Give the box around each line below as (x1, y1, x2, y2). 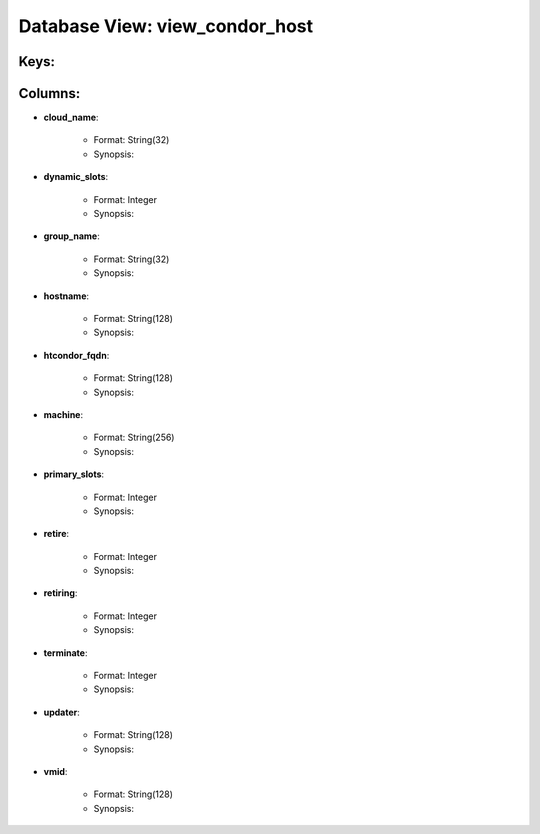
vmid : (43, 765, 68, 777)
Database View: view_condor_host (18, 15, 314, 37)
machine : (43, 408, 84, 420)
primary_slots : (43, 468, 105, 480)
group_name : (43, 230, 100, 242)
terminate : (43, 646, 88, 659)
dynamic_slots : (43, 171, 109, 183)
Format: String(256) (93, 431, 175, 444)
